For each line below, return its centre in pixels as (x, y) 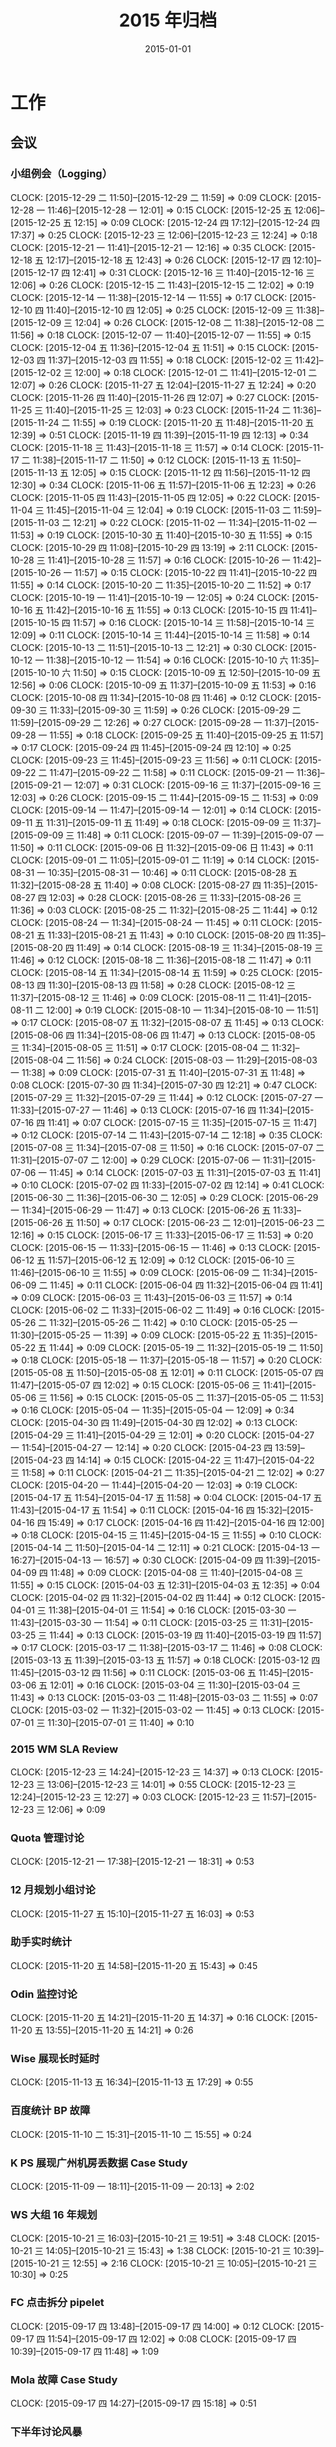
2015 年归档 (168, 20)
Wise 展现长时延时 (55, 2059)
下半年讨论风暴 (46, 2431)
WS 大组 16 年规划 (54, 2214)
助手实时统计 (41, 1942)
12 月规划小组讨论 (53, 1890)
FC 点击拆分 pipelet (57, 2303)
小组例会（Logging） (61, 174)
